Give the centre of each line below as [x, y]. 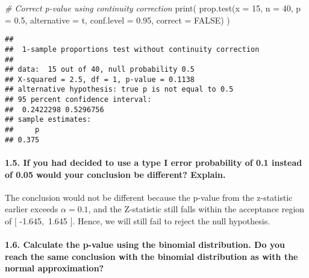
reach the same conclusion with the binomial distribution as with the [151, 256]
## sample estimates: [48, 120]
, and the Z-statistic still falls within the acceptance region [196, 209]
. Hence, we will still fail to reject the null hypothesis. [171, 220]
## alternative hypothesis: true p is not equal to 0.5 [119, 90]
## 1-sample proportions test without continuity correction [132, 49]
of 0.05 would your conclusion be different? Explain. [115, 174]
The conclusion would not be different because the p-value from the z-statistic [149, 197]
